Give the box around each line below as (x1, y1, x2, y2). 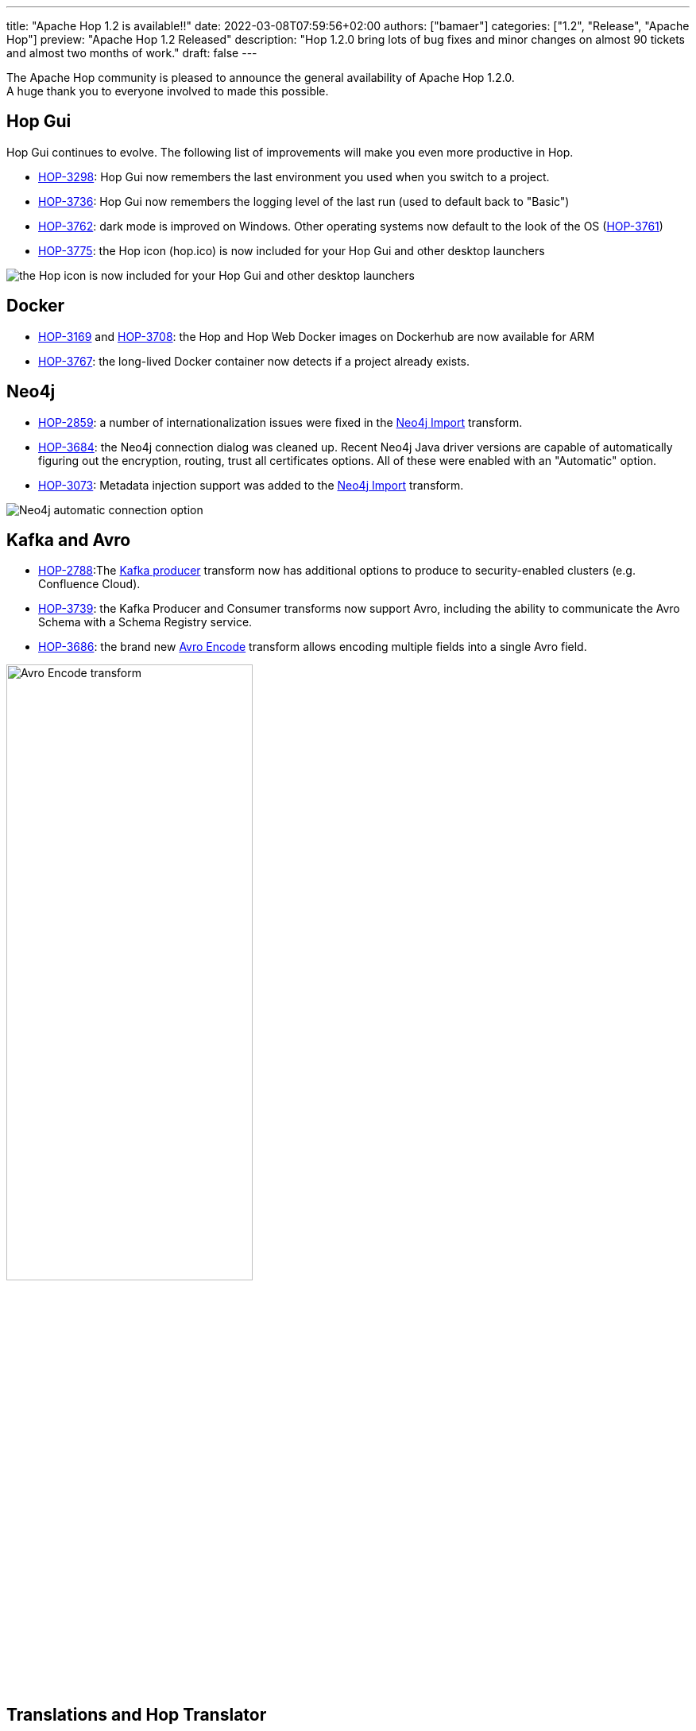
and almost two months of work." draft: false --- (6, 46, 257, 60)
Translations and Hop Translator (6, 1704, 267, 1725)
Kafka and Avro (6, 529, 131, 550)
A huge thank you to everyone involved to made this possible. (6, 84, 329, 98)
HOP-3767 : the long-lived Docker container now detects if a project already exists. (38, 354, 470, 368)
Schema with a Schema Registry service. (38, 615, 253, 629)
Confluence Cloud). (38, 577, 141, 591)
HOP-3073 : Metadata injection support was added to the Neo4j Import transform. (38, 478, 464, 492)
